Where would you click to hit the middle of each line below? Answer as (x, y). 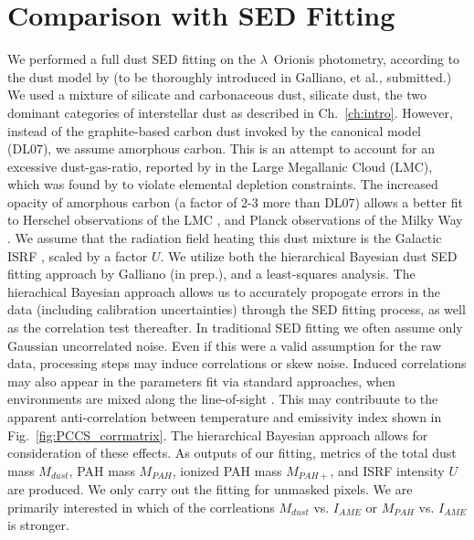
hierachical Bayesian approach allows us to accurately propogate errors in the (224, 291)
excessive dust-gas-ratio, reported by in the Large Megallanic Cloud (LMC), (220, 166)
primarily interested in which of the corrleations (141, 507)
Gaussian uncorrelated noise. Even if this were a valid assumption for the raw (225, 345)
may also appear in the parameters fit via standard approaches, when (201, 381)
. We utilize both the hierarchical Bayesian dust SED (309, 255)
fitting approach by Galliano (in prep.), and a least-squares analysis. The (211, 274)
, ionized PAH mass (227, 470)
